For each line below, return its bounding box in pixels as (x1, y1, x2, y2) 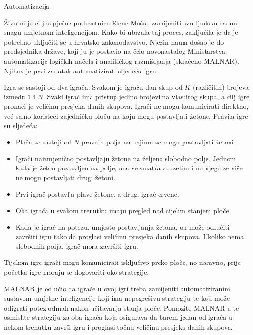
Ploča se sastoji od (15, 137, 71, 147)
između (4, 91, 25, 101)
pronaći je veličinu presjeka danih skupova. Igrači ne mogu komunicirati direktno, (4, 101, 249, 111)
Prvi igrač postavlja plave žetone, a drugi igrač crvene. (15, 189, 179, 199)
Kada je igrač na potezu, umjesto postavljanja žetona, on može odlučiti (15, 221, 230, 232)
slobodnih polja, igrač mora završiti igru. (15, 240, 138, 251)
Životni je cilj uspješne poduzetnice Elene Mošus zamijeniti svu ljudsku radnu (4, 17, 237, 27)
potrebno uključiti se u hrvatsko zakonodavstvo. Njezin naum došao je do (4, 36, 224, 47)
